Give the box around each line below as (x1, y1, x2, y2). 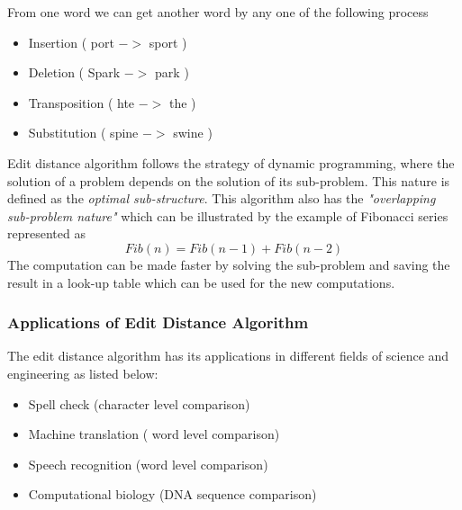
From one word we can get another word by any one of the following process (7, 3, 429, 21)
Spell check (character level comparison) (28, 394, 250, 413)
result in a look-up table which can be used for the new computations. (7, 273, 395, 291)
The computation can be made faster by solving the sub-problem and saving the (7, 255, 450, 273)
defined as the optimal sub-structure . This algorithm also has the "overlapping (7, 189, 436, 208)
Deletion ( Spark (28, 63, 121, 82)
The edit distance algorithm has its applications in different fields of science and (7, 346, 449, 365)
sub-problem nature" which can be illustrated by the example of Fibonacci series (7, 206, 448, 225)
